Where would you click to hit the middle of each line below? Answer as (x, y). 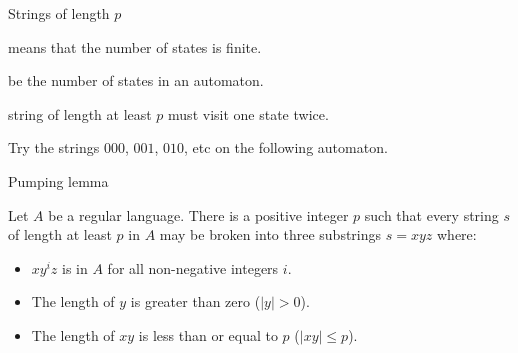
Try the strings (54, 147)
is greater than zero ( (195, 301)
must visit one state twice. (248, 113)
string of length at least (80, 113)
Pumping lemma (58, 180)
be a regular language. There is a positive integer (198, 214)
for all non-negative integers (193, 267)
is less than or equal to (208, 334)
